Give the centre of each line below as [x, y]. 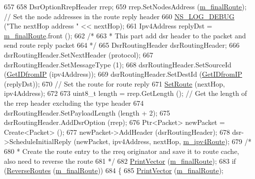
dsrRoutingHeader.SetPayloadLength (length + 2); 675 [87, 112]
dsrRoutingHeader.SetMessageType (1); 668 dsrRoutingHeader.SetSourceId [118, 64]
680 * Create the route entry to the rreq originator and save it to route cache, [122, 151]
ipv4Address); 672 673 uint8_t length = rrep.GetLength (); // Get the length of [126, 93]
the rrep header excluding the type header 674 [74, 103]
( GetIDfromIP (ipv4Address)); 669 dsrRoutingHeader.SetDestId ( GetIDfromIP [123, 74]
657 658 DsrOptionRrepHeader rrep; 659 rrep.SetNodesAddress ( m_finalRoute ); [125, 6]
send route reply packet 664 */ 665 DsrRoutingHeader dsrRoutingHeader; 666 [122, 45]
